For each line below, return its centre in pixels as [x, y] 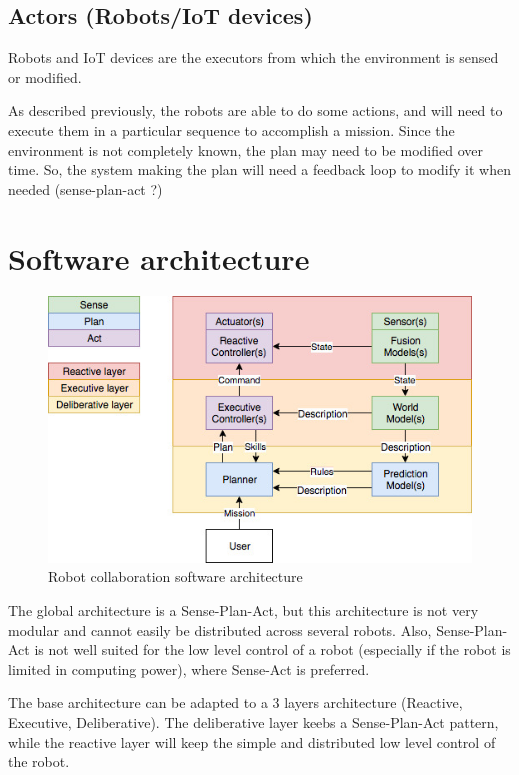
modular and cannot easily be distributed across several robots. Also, [220, 629]
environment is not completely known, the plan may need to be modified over [245, 149]
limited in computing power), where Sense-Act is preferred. [189, 668]
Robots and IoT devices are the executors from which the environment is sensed [253, 57]
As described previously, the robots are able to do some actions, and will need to [255, 110]
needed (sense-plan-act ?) [85, 188]
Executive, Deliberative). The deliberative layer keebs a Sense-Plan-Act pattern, [253, 721]
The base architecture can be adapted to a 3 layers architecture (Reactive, [235, 702]
